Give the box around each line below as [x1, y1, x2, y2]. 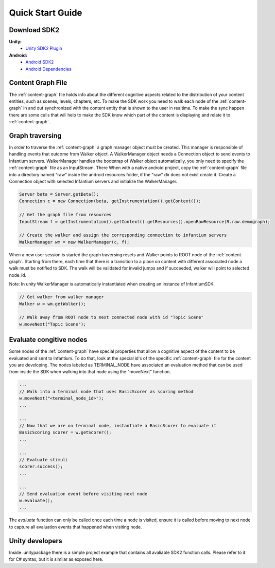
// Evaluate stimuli [19, 457, 68, 462]
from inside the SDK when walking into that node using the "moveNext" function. [9, 369, 171, 375]
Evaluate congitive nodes [9, 336, 87, 344]
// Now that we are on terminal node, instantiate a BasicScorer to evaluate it [19, 423, 217, 428]
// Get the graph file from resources [19, 212, 112, 218]
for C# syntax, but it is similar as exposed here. [9, 556, 103, 562]
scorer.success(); [19, 464, 63, 470]
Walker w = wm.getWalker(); [19, 301, 86, 306]
